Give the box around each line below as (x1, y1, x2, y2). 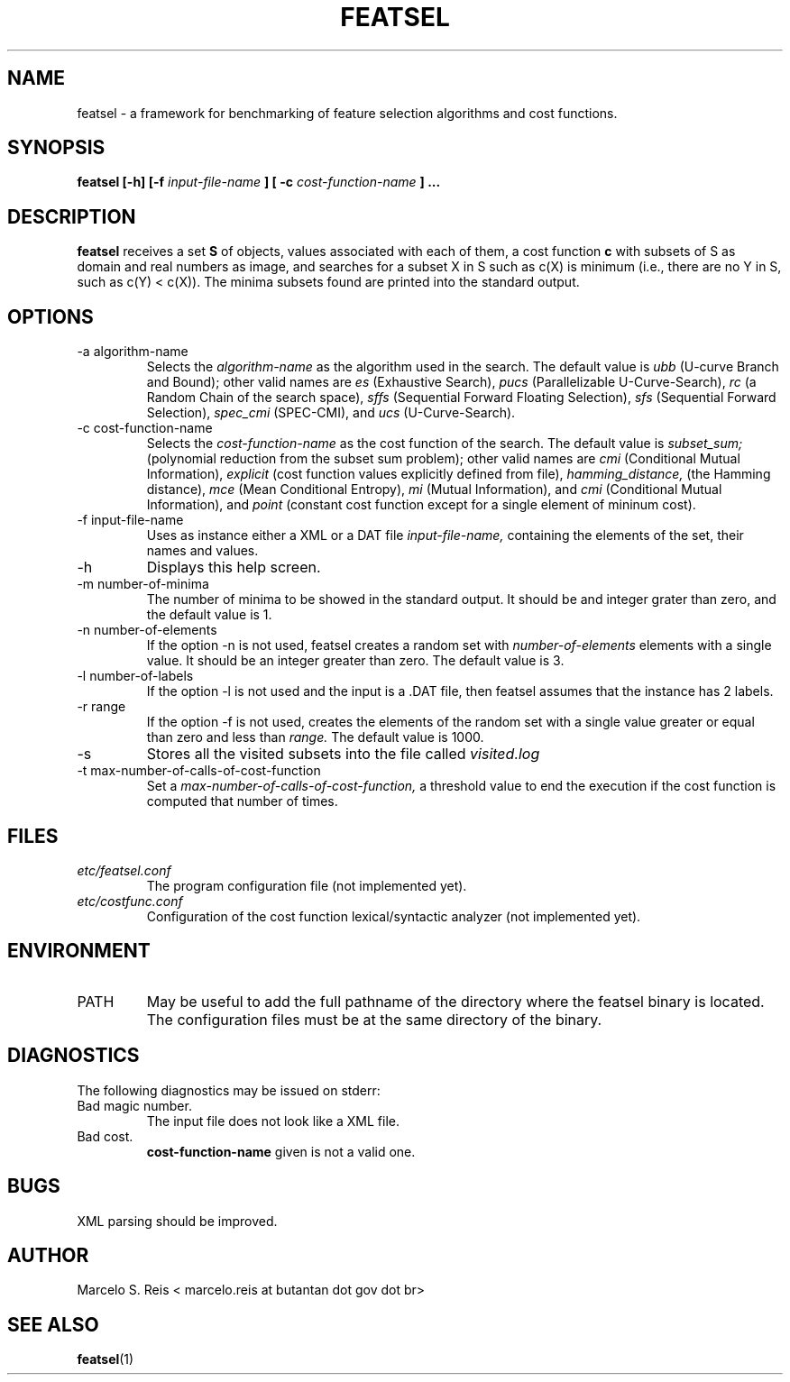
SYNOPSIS (7, 136, 106, 160)
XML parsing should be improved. (77, 1213, 278, 1229)
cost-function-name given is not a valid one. (146, 1143, 416, 1159)
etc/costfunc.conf (77, 892, 183, 909)
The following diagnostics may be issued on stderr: (77, 1082, 381, 1098)
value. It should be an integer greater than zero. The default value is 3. (146, 653, 565, 669)
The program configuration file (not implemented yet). (146, 877, 467, 893)
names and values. (146, 543, 259, 559)
